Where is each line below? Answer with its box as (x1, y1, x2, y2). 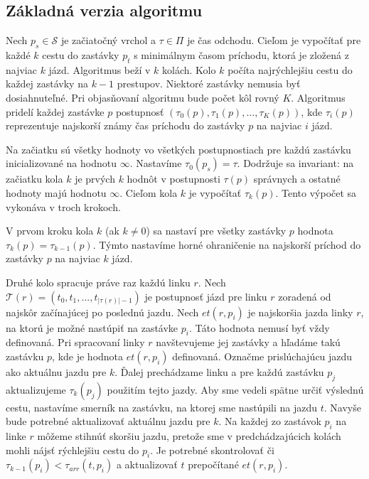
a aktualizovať (116, 457, 178, 472)
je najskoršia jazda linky (247, 304, 353, 319)
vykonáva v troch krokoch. (6, 199, 121, 214)
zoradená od (278, 289, 331, 303)
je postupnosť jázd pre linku (144, 289, 267, 303)
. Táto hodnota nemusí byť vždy (188, 320, 330, 335)
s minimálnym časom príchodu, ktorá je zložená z (134, 48, 349, 62)
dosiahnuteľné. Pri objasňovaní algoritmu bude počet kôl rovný (6, 90, 279, 104)
